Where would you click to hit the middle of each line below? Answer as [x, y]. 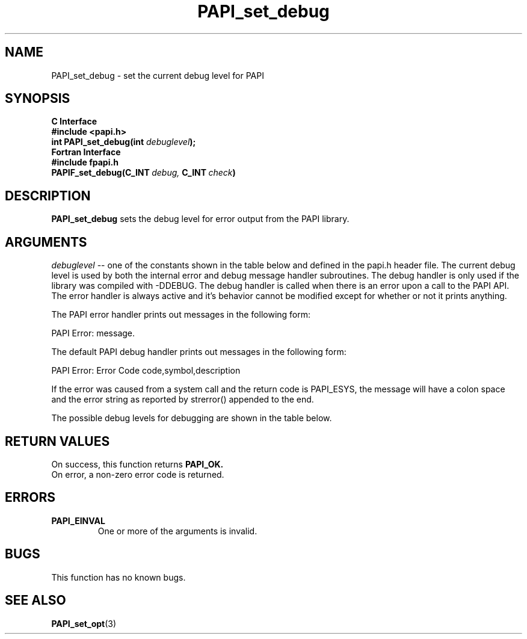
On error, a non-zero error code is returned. [138, 474]
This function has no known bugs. [119, 577]
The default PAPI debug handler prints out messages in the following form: [199, 352]
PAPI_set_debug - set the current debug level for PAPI [158, 75]
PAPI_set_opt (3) [84, 623]
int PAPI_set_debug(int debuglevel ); [124, 142]
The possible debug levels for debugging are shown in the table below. [192, 418]
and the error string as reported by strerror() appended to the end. [183, 400]
